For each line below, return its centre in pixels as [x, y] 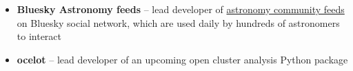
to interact [39, 36]
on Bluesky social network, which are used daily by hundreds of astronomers [178, 22]
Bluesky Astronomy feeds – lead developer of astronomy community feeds [181, 9]
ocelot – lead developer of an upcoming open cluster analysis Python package [182, 59]
